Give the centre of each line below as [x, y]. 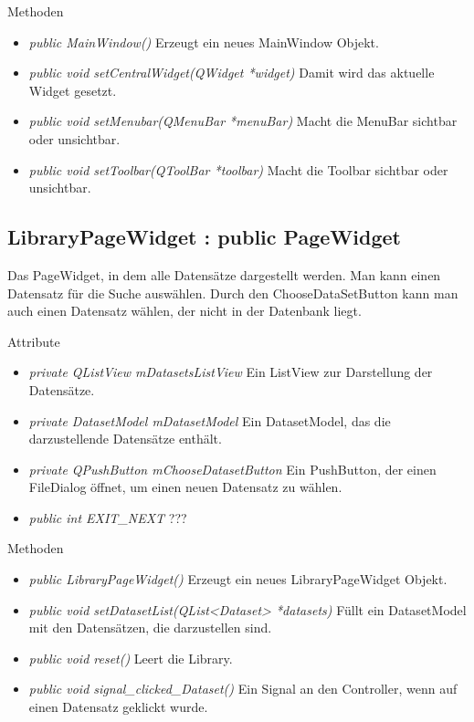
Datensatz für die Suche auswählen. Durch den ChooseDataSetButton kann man [233, 293]
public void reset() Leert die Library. [131, 658]
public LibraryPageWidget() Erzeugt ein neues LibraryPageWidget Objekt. [238, 579]
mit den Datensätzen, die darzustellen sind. [150, 628]
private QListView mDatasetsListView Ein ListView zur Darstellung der [231, 372]
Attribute [34, 341]
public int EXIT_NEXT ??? [108, 517]
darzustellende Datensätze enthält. [125, 439]
